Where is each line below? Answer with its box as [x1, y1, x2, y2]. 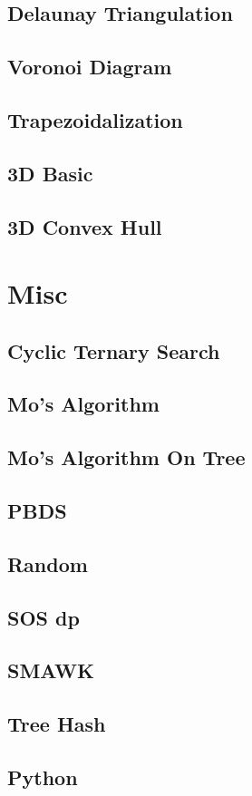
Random [7, 549, 88, 578]
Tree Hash [7, 710, 106, 738]
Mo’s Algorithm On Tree [7, 443, 246, 471]
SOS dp [7, 603, 80, 631]
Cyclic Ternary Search [7, 336, 220, 364]
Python [7, 762, 78, 791]
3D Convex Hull [7, 212, 162, 240]
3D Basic [7, 159, 93, 187]
